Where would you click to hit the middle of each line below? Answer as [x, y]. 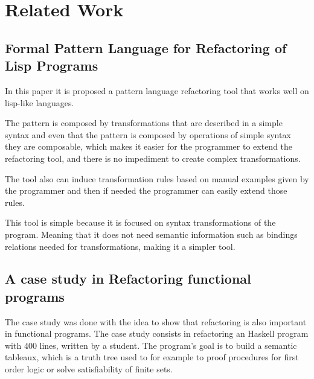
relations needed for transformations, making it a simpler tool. [120, 246]
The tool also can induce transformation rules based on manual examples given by [157, 178]
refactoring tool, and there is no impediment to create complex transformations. [153, 158]
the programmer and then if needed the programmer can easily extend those [146, 190]
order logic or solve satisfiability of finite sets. [89, 369]
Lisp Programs [52, 65]
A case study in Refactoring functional [128, 279]
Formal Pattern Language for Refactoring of [146, 47]
